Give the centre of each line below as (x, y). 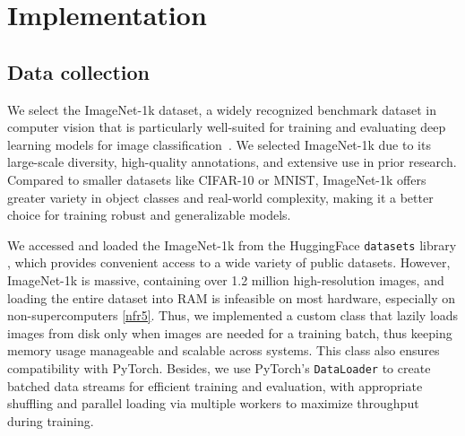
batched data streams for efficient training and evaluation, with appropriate (215, 385)
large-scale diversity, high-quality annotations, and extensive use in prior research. (232, 162)
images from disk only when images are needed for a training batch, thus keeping (230, 332)
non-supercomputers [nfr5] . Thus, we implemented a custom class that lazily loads (233, 315)
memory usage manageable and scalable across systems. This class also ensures (224, 350)
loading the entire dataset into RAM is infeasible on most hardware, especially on (232, 297)
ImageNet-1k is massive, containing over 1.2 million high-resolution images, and (226, 279)
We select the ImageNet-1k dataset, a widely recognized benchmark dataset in (222, 109)
